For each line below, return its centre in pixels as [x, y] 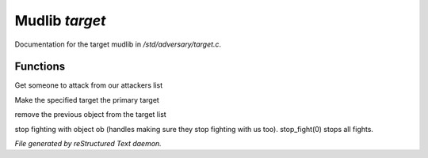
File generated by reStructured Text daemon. [88, 144]
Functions [40, 67]
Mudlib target [60, 21]
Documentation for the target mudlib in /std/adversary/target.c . [118, 44]
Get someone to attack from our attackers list [88, 85]
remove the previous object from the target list [90, 115]
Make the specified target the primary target [87, 100]
